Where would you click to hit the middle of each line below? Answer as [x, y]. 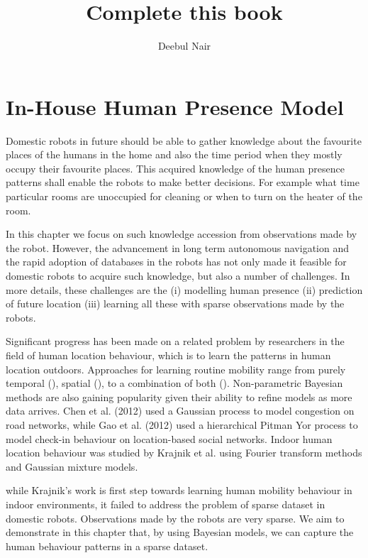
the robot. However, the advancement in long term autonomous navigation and [177, 247]
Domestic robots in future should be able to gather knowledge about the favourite [184, 140]
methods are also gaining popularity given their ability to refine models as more [179, 396]
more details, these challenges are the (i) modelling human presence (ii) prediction [184, 289]
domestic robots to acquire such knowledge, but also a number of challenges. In [178, 275]
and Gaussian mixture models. [72, 466]
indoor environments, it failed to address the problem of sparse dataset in [166, 504]
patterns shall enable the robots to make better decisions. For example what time [183, 182]
